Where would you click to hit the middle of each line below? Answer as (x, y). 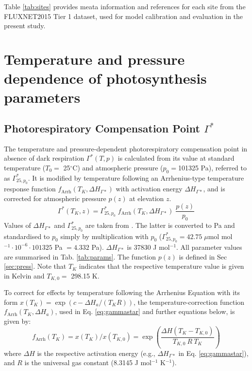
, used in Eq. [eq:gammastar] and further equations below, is (145, 311)
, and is (214, 189)
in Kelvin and (24, 275)
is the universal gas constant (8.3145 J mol (88, 362)
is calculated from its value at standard (176, 158)
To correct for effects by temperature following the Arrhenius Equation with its (122, 292)
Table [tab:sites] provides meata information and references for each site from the (125, 6)
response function (30, 189)
